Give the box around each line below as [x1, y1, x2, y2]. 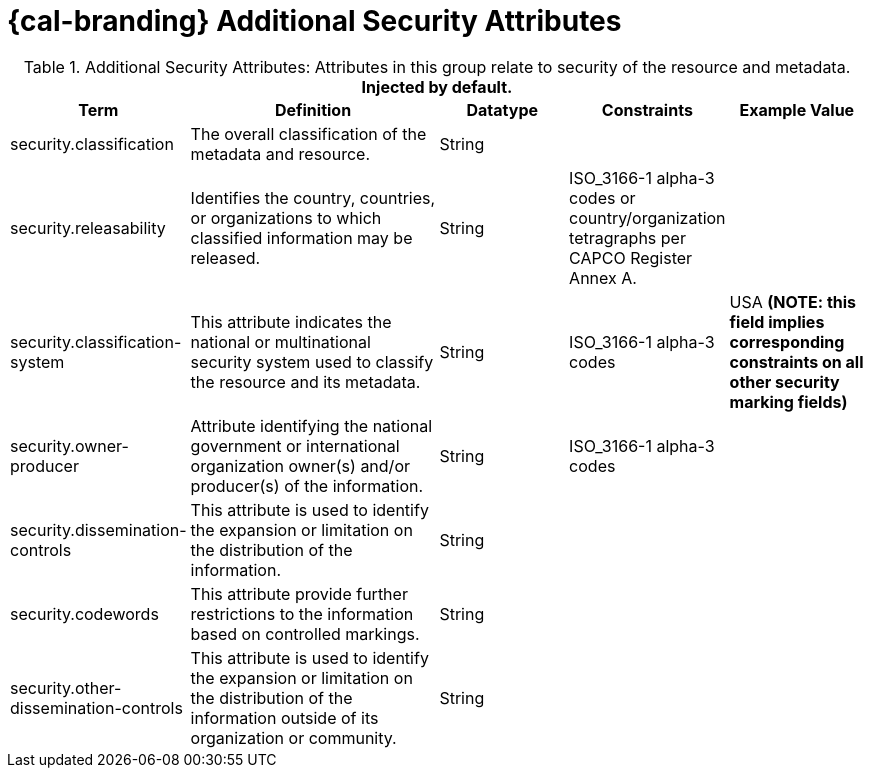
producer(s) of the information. [190, 475, 424, 496]
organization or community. [190, 727, 397, 748]
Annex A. [569, 267, 637, 288]
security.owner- [10, 435, 129, 456]
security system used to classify [190, 351, 434, 372]
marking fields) [729, 391, 848, 412]
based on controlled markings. [190, 623, 420, 644]
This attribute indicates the [190, 311, 392, 332]
